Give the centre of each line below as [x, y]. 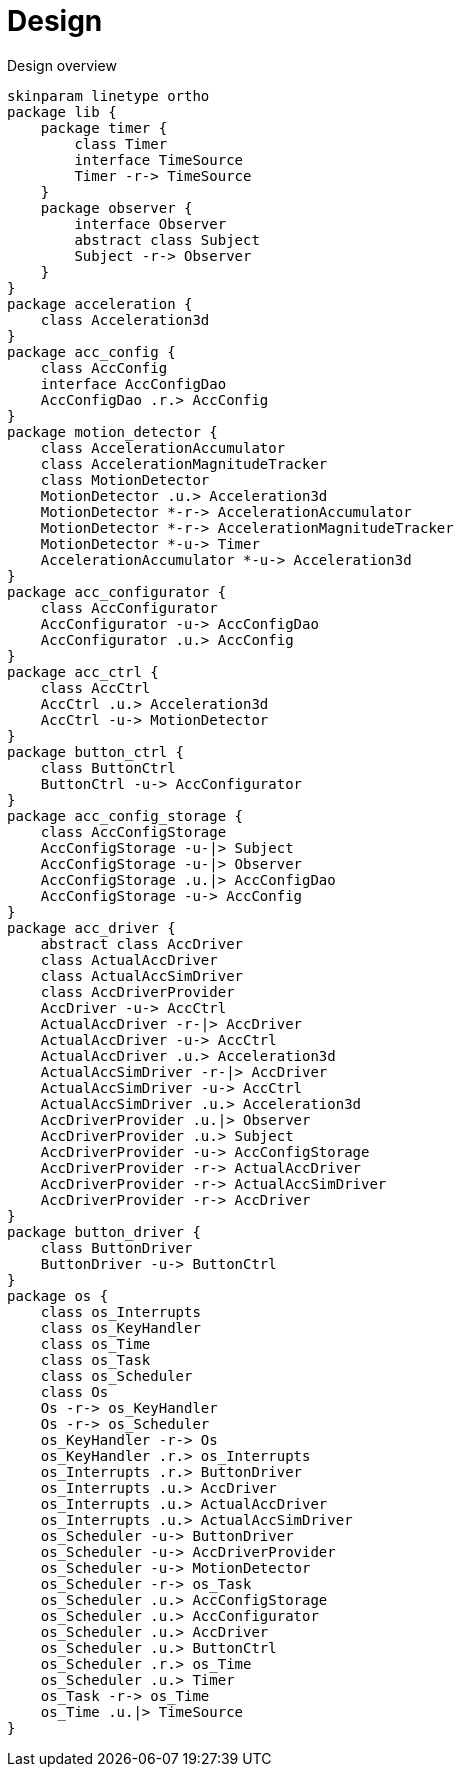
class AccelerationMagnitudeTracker [184, 463]
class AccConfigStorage [133, 831]
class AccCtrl [95, 687]
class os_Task [95, 1359]
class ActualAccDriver [129, 959]
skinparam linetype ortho [108, 95]
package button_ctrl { [96, 751]
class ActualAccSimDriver [142, 975]
